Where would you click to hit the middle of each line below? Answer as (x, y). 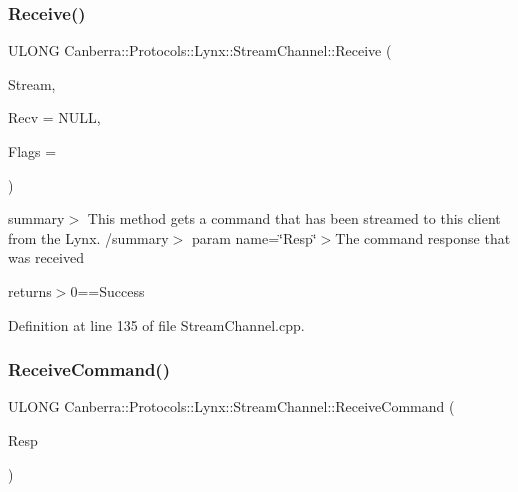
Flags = (32, 151)
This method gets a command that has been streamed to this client (294, 218)
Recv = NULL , (54, 117)
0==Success (107, 290)
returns (30, 290)
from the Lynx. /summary (88, 237)
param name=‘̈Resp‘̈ (254, 237)
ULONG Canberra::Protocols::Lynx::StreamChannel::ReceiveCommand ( (231, 406)
